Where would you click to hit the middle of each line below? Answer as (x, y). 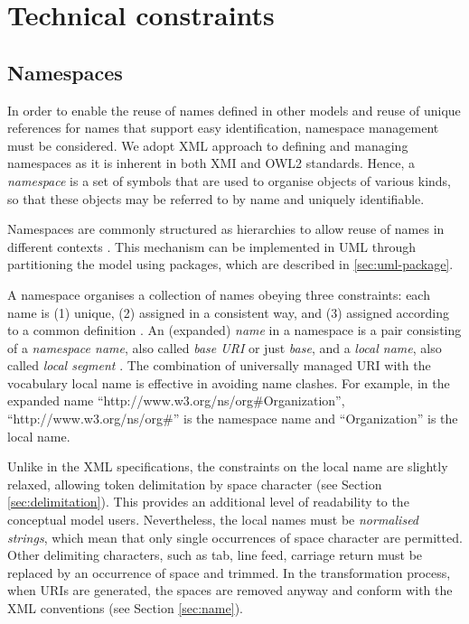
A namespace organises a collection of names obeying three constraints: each (219, 294)
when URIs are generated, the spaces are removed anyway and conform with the (230, 590)
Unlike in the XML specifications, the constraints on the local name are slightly (228, 466)
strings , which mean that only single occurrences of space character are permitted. (235, 537)
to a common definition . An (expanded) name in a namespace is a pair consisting (234, 330)
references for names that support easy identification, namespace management (223, 128)
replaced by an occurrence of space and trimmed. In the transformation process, (229, 572)
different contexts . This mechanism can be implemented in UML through (211, 246)
